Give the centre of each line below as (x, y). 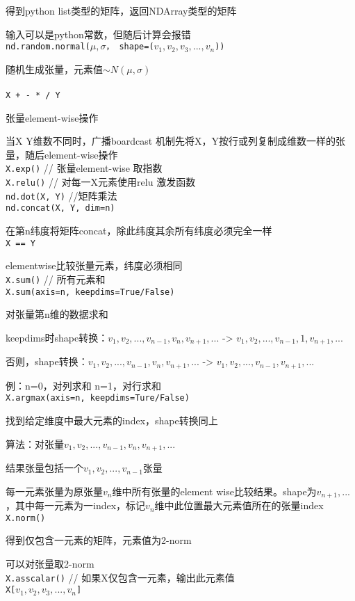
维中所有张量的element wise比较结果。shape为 (214, 491)
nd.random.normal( (48, 47)
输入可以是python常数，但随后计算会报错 (98, 34)
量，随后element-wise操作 (62, 154)
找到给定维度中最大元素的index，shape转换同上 (112, 420)
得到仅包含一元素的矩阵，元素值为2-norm (99, 540)
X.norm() (26, 518)
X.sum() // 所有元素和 (56, 279)
